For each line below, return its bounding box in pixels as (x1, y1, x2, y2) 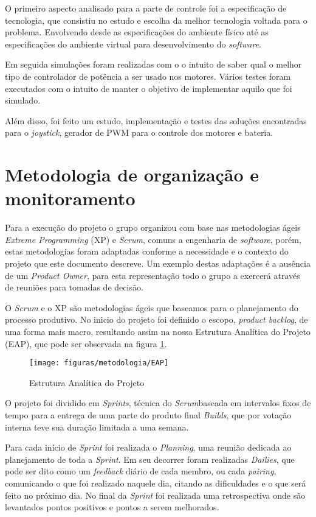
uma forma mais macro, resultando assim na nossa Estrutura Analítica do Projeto (5, 325, 311, 337)
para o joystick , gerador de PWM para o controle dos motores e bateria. (5, 126, 273, 139)
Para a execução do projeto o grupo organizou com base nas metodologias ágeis (5, 221, 301, 234)
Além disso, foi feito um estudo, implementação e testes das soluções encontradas (5, 114, 307, 127)
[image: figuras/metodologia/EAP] (29, 359, 169, 368)
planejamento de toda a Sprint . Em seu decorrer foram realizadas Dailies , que (5, 452, 295, 465)
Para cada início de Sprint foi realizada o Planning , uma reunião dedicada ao (5, 441, 292, 454)
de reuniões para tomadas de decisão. (5, 281, 143, 294)
